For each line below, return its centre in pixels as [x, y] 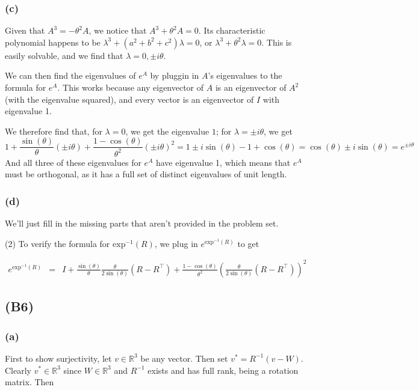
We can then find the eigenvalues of [70, 75]
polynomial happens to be [53, 42]
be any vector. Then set [184, 358]
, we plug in [176, 243]
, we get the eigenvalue [167, 131]
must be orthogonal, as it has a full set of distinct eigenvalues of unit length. [146, 174]
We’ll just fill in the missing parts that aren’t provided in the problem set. [142, 223]
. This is [277, 42]
